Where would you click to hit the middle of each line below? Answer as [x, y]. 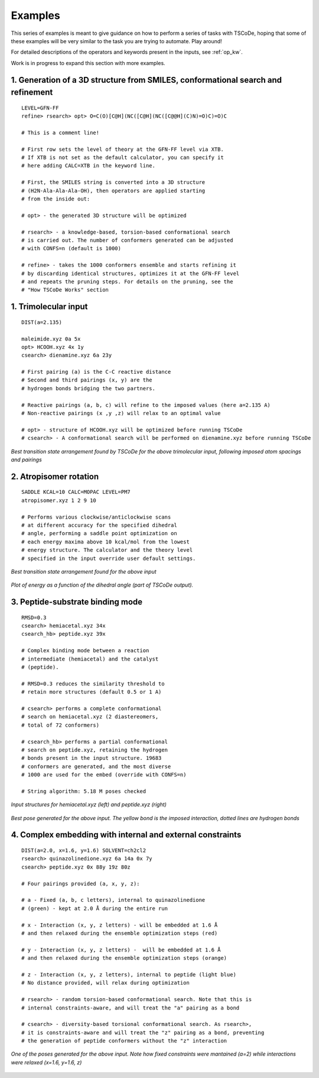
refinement [32, 93]
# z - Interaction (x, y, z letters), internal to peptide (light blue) [129, 975]
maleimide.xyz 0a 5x [51, 339]
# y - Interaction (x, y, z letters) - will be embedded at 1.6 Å [121, 950]
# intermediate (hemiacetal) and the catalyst [90, 659]
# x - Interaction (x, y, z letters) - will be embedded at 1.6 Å [120, 925]
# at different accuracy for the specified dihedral [99, 525]
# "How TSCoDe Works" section [65, 290]
